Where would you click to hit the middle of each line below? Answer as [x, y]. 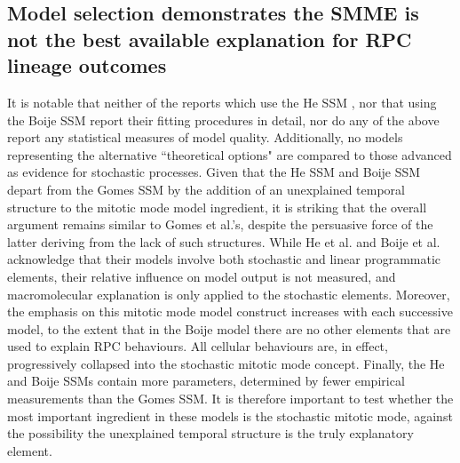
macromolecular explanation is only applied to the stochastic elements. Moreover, [229, 294]
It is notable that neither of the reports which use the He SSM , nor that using [222, 102]
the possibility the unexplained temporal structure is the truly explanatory [210, 433]
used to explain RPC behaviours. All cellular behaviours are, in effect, [198, 346]
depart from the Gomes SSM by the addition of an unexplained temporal [206, 189]
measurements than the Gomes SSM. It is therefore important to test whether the [230, 399]
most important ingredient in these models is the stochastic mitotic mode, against [230, 415]
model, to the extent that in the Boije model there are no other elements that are [229, 328]
